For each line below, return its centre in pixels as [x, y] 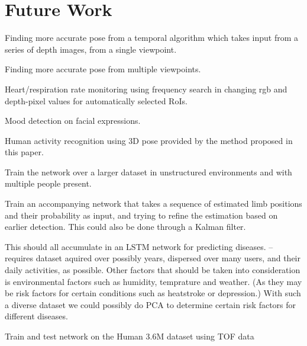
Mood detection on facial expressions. [73, 121]
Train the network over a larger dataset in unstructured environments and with [148, 172]
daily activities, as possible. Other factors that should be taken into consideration [153, 270]
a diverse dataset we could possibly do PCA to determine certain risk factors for [151, 304]
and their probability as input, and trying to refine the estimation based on [141, 215]
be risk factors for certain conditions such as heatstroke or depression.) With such [153, 293]
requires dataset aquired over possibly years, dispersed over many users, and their [153, 258]
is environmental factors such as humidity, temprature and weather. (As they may [153, 281]
